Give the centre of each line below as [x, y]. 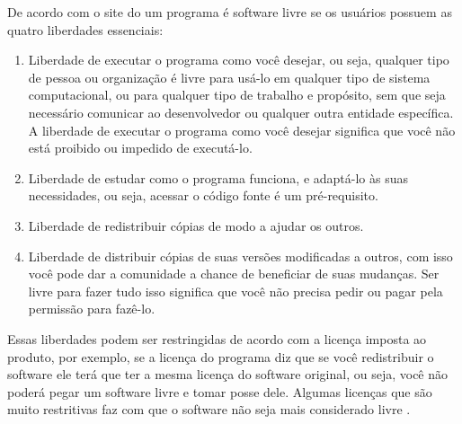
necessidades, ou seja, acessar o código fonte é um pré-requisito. [203, 195]
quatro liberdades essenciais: [85, 29]
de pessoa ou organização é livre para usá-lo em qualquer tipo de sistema [229, 77]
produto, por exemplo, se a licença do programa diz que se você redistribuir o [221, 356]
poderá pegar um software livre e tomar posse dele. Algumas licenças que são [220, 391]
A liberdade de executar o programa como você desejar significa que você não [242, 130]
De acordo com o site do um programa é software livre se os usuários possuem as [230, 12]
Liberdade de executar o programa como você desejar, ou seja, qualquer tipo [239, 60]
